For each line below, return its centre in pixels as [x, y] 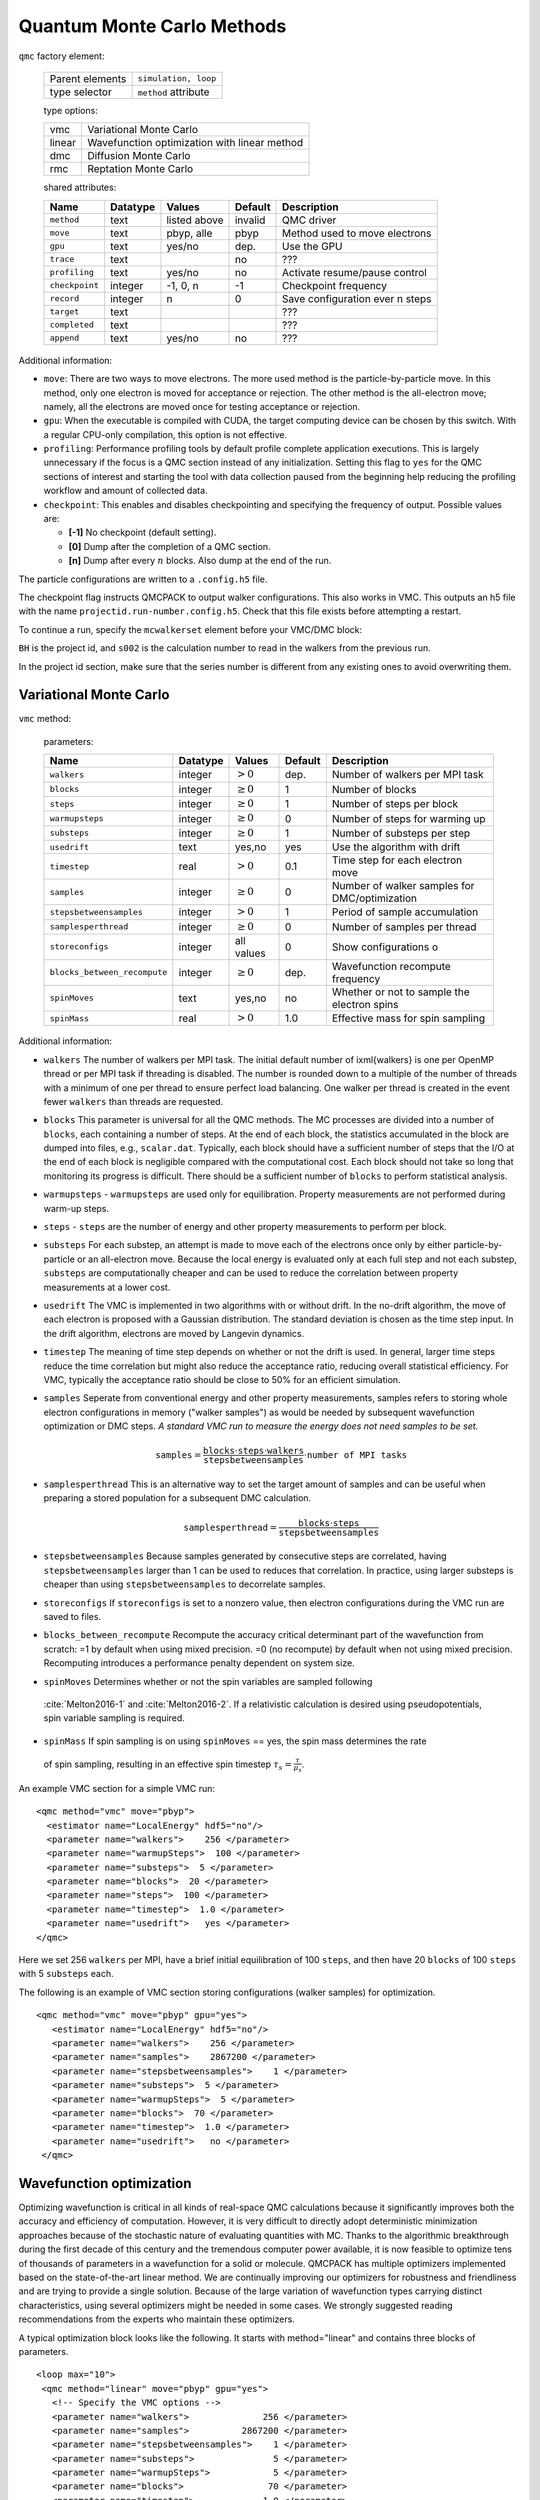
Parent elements [88, 78]
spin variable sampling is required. [114, 1718]
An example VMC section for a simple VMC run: [116, 1788]
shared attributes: [80, 187]
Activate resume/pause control [354, 272]
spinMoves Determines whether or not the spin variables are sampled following [208, 1681]
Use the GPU [312, 246]
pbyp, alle [189, 233]
